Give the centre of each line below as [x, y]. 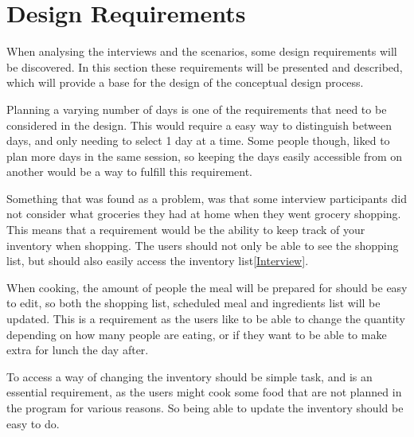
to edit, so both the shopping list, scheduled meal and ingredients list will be [193, 303]
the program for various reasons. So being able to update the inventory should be [205, 408]
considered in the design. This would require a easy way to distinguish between [199, 125]
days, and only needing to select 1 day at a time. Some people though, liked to [198, 140]
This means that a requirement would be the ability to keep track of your [186, 230]
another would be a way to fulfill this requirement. [129, 172]
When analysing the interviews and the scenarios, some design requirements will [202, 51]
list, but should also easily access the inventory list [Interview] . [158, 261]
